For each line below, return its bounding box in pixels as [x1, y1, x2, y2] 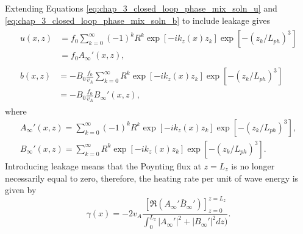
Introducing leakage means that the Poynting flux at [5, 159, 201, 172]
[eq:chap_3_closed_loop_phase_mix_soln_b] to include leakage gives [5, 13, 271, 26]
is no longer [231, 159, 275, 172]
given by [5, 183, 37, 196]
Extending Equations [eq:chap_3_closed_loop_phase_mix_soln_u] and [5, 2, 277, 14]
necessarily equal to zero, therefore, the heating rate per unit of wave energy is [5, 171, 299, 184]
